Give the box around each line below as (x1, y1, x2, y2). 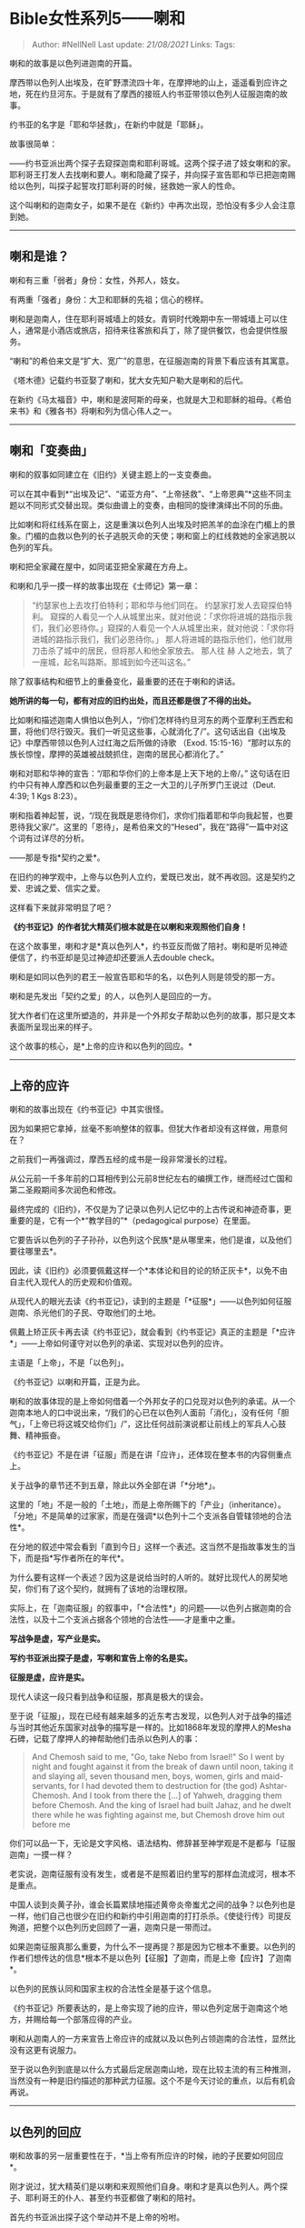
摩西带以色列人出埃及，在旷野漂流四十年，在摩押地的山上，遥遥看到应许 (9, 76, 280, 87)
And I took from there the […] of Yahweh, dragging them (72, 1790, 283, 1801)
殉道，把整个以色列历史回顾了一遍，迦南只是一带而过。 (9, 1922, 216, 1933)
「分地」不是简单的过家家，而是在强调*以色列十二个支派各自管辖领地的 (9, 1511, 277, 1522)
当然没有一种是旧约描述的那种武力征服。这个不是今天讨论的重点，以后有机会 (9, 2075, 296, 2086)
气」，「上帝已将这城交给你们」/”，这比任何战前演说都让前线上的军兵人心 (9, 1419, 279, 1430)
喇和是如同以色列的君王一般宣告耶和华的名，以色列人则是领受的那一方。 (9, 971, 280, 982)
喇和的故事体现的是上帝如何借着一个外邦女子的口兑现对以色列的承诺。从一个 (9, 1396, 296, 1407)
